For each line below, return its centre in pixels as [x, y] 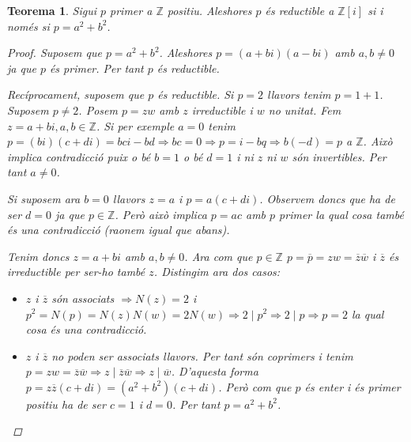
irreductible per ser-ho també [76, 272]
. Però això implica [161, 214]
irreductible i [222, 110]
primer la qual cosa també [341, 214]
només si [28, 26]
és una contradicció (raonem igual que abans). [119, 230]
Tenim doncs [38, 256]
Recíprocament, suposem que [76, 94]
